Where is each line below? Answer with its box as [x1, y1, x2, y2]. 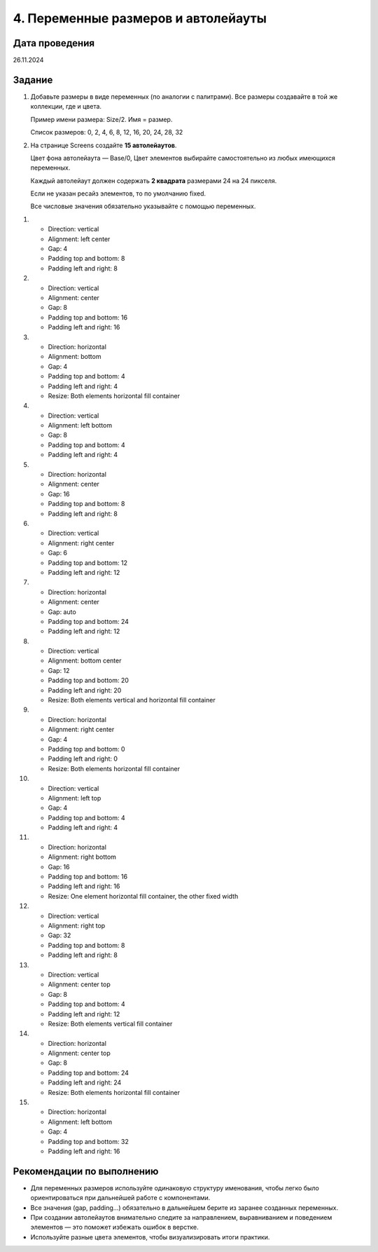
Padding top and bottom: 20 [48, 676, 129, 685]
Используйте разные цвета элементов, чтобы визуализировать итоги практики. [30, 1232, 270, 1241]
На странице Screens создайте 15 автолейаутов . [30, 141, 177, 149]
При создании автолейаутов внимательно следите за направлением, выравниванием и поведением [30, 1213, 332, 1222]
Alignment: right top [48, 922, 106, 930]
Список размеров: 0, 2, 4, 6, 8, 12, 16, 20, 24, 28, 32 [30, 128, 183, 137]
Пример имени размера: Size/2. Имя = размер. [30, 115, 173, 123]
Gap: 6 [48, 549, 68, 557]
